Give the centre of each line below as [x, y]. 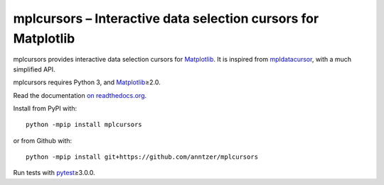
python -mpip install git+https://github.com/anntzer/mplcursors [142, 157]
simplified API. [34, 69]
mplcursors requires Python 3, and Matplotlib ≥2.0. [87, 82]
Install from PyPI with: [45, 108]
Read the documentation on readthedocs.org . [80, 95]
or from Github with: [43, 140]
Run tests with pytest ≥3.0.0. [54, 173]
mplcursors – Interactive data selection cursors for [166, 18]
